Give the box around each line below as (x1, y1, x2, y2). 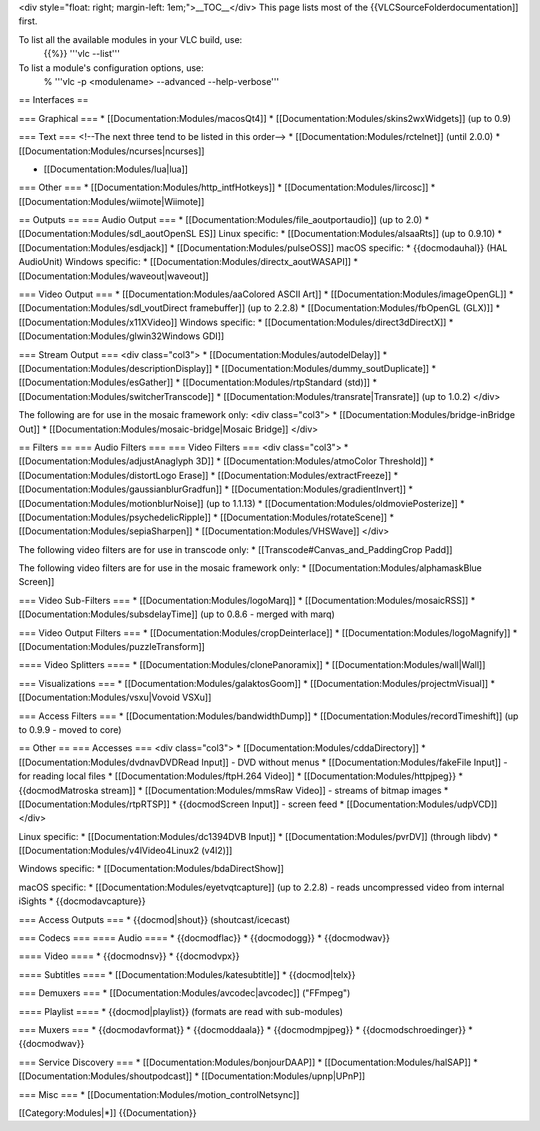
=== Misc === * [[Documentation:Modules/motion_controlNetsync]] (18, 1088, 300, 1100)
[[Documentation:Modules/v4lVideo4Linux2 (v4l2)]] (18, 845, 233, 857)
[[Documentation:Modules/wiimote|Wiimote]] (18, 195, 205, 207)
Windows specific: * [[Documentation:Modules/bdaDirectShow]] (18, 863, 285, 875)
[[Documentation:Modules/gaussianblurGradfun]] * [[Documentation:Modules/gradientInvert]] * (18, 483, 414, 495)
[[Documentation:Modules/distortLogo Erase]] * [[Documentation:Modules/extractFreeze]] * (18, 469, 399, 481)
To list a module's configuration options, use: (18, 61, 204, 74)
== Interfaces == (18, 94, 89, 106)
